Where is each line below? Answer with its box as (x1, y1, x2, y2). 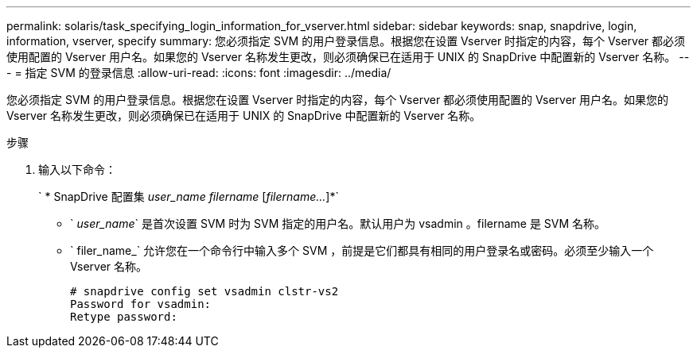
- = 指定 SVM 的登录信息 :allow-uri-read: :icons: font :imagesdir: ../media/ (6, 66, 391, 79)
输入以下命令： (38, 163, 116, 176)
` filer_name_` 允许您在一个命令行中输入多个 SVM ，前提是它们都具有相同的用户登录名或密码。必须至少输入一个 (70, 244, 654, 257)
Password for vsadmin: (70, 298, 212, 310)
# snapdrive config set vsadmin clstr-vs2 (70, 285, 339, 298)
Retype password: (70, 310, 177, 323)
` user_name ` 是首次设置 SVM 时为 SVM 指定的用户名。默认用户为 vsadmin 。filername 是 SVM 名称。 (70, 217, 606, 230)
